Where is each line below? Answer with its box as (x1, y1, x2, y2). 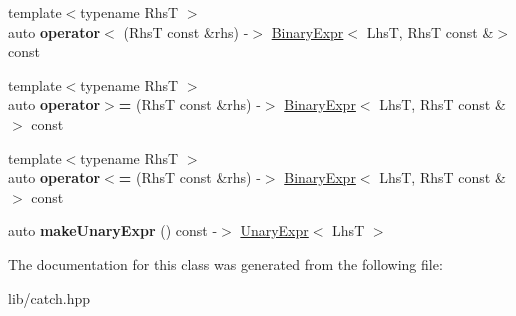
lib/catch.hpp (8, 287, 91, 308)
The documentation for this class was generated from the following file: (8, 253, 443, 274)
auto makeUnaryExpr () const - (8, 220, 218, 241)
